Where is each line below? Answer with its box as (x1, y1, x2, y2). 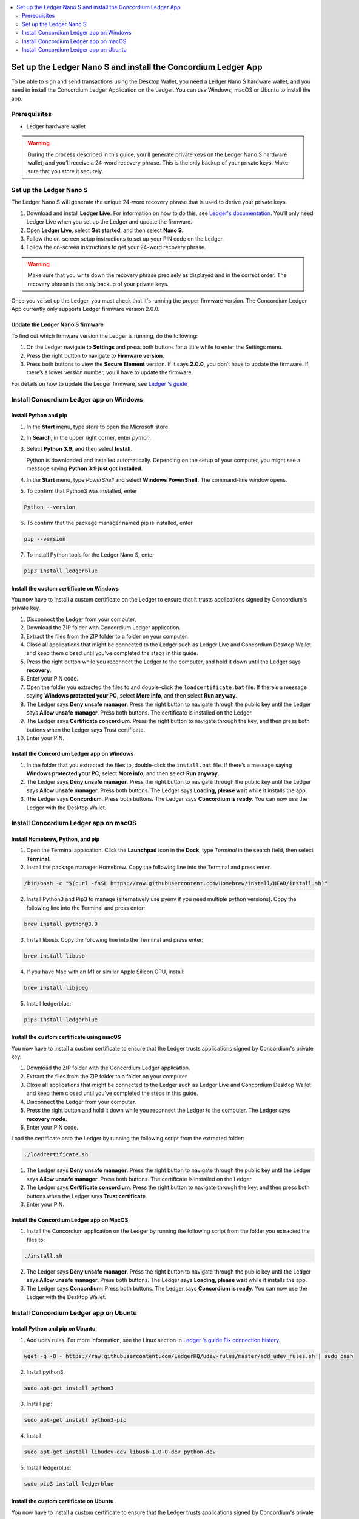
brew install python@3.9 (24, 921, 98, 927)
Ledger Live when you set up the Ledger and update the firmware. (26, 218, 192, 225)
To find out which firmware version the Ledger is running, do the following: (11, 332, 198, 340)
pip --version (24, 535, 66, 542)
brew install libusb (24, 952, 85, 959)
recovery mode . (26, 1115, 67, 1122)
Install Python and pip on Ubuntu (11, 1325, 96, 1332)
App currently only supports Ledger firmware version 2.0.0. (11, 306, 160, 313)
